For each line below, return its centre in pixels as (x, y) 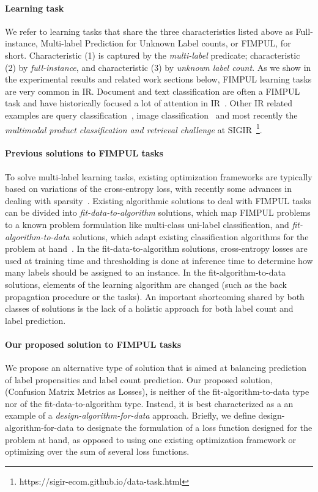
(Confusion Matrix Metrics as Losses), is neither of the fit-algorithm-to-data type (157, 391)
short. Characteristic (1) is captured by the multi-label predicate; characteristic (153, 55)
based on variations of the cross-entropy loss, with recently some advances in (148, 189)
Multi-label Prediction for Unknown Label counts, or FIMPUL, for (166, 43)
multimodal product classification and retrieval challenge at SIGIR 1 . (134, 128)
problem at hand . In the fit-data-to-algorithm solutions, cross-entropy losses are (156, 248)
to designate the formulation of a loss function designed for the (194, 428)
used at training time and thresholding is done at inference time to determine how (159, 260)
